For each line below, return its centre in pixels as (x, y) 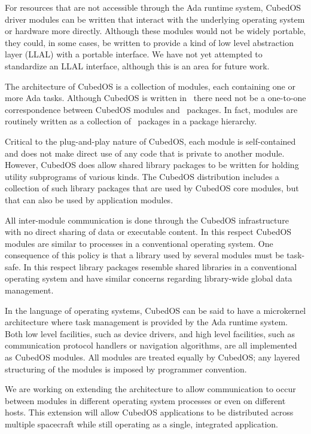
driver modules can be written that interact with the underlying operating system (155, 19)
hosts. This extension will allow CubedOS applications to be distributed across (149, 412)
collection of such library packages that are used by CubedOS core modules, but (152, 188)
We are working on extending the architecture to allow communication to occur (150, 389)
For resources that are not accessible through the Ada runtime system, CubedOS (153, 7)
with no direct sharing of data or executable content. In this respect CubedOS (148, 232)
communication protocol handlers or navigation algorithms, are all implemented (151, 345)
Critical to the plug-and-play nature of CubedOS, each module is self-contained (150, 141)
